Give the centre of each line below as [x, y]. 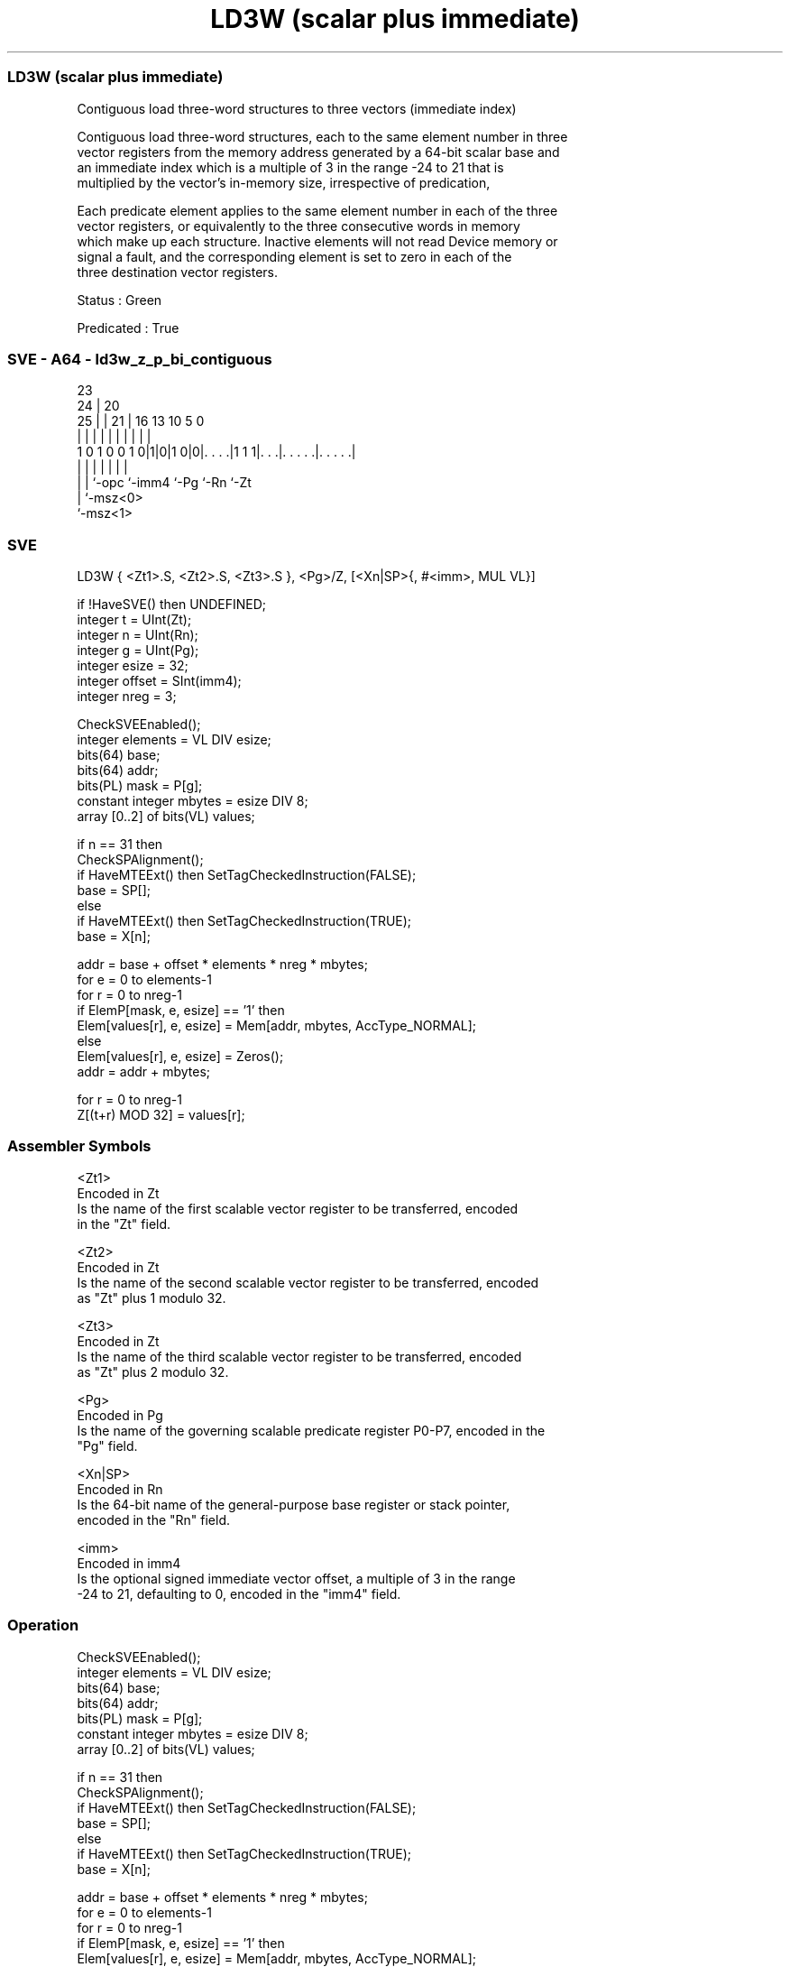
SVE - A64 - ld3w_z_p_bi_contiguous [140, 359]
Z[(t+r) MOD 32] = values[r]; [161, 1115]
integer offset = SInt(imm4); [159, 681]
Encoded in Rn [120, 1489]
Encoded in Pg [120, 1415]
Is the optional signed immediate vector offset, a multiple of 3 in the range [296, 1578]
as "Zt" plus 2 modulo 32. [153, 1371]
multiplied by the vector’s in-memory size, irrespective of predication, [284, 182]
